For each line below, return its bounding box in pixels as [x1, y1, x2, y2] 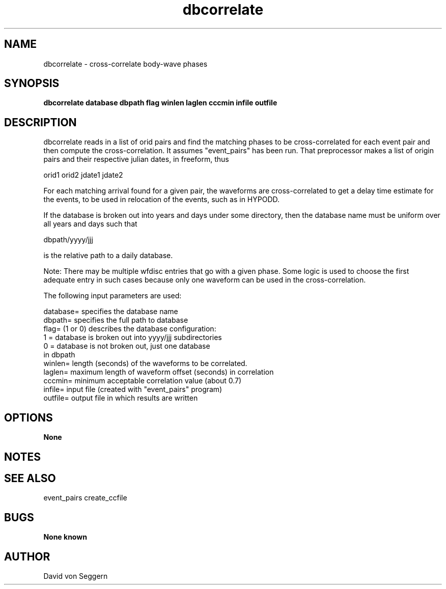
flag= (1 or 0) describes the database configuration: [43, 324, 216, 333]
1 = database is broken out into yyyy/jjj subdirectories [43, 333, 222, 342]
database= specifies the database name [43, 307, 178, 316]
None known [43, 532, 87, 542]
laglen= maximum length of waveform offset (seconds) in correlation [43, 368, 274, 377]
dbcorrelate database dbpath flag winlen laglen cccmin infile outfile [43, 98, 277, 107]
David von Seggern [43, 572, 108, 581]
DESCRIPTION [4, 116, 77, 129]
